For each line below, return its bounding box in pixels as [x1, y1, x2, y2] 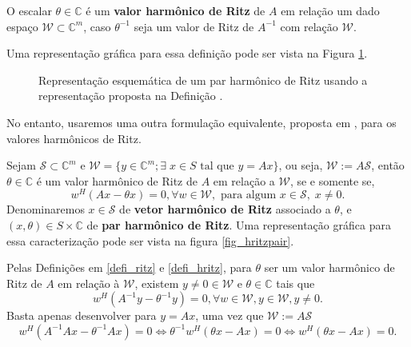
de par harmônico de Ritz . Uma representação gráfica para [86, 217, 391, 233]
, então [371, 157, 405, 173]
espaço [6, 18, 38, 34]
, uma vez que [195, 307, 264, 324]
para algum [220, 189, 277, 201]
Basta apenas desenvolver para [6, 307, 157, 324]
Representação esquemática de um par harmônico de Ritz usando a [38, 71, 368, 88]
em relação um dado [281, 2, 380, 18]
